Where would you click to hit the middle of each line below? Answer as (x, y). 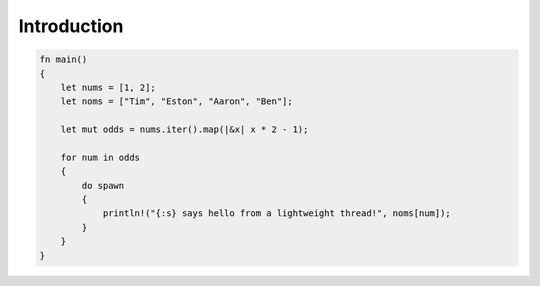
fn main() (63, 59)
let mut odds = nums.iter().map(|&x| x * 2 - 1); (184, 129)
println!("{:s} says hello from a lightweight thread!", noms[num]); (277, 213)
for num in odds (100, 157)
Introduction (71, 26)
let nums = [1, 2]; (108, 87)
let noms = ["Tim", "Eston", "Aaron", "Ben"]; (177, 101)
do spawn (103, 185)
